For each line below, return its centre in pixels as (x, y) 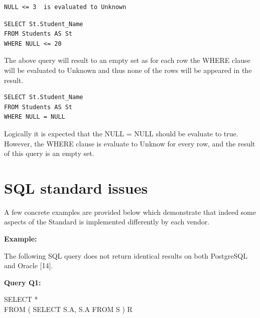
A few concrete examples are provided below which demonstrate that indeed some (130, 212)
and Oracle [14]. (29, 265)
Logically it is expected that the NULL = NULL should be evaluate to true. (121, 133)
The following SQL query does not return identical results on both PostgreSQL (126, 255)
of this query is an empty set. (49, 153)
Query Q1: (23, 282)
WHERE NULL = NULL (35, 117)
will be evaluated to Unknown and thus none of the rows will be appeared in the (128, 70)
